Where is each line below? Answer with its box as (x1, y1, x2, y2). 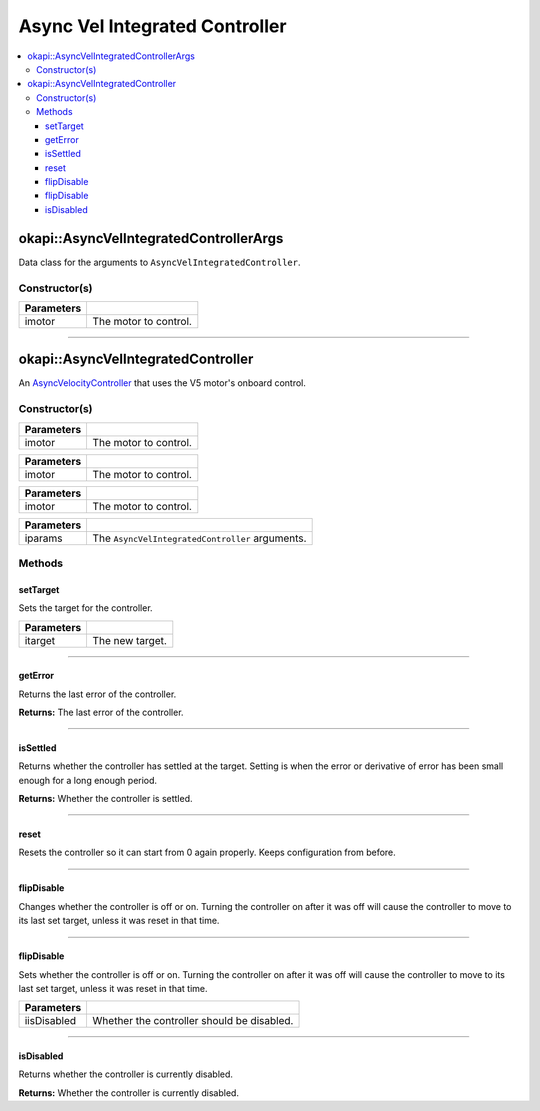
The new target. (92, 633, 167, 647)
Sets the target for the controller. (18, 602, 154, 614)
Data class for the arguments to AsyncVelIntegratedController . (18, 256, 301, 268)
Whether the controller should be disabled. (92, 1014, 294, 1028)
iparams (24, 531, 64, 545)
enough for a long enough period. (18, 774, 158, 786)
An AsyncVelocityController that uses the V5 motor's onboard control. (18, 377, 307, 389)
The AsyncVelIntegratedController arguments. (92, 531, 307, 545)
